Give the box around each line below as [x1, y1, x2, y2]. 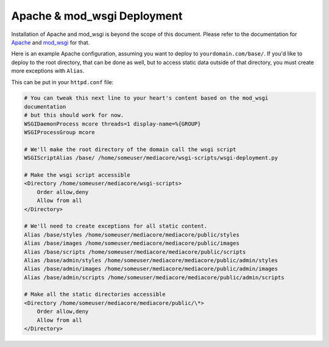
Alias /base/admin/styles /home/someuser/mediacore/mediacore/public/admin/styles [24, 257, 278, 263]
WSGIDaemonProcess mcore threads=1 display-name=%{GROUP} [24, 120, 201, 127]
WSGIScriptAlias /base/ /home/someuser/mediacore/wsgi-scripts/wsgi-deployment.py [24, 154, 278, 162]
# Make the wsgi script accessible [24, 171, 130, 178]
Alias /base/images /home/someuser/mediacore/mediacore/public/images [24, 240, 240, 247]
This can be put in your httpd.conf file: [11, 78, 114, 85]
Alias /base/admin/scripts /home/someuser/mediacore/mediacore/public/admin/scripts [24, 274, 285, 281]
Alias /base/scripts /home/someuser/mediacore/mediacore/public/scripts [24, 248, 246, 256]
